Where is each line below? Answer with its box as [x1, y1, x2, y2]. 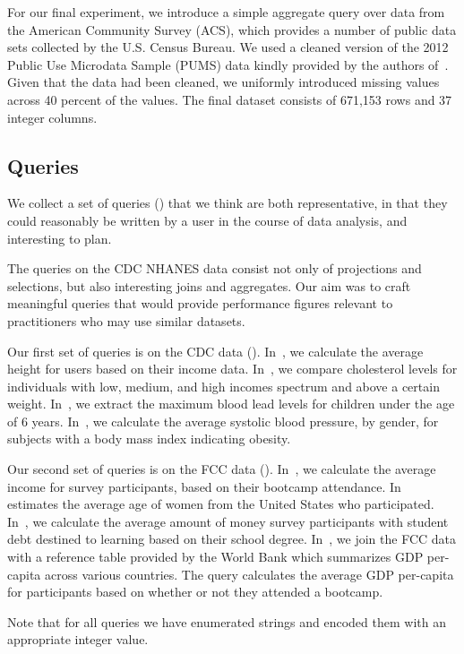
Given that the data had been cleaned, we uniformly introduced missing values [7, 73, 440, 91]
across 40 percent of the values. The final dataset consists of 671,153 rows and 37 [7, 90, 452, 108]
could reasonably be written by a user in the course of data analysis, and [7, 211, 408, 229]
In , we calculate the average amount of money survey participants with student [7, 512, 449, 530]
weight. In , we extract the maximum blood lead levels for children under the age [7, 394, 455, 413]
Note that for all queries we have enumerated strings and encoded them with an [7, 612, 446, 631]
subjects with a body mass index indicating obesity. [7, 429, 291, 448]
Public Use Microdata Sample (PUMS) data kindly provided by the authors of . [7, 55, 449, 73]
